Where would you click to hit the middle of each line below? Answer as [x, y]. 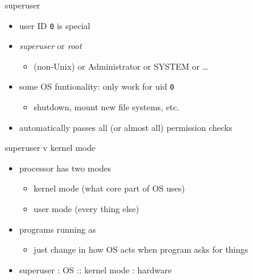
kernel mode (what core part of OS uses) [109, 188]
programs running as [58, 229]
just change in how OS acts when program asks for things [141, 249]
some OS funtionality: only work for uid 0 [97, 86]
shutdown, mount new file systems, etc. [106, 107]
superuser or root [50, 46]
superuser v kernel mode [50, 148]
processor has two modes [65, 168]
